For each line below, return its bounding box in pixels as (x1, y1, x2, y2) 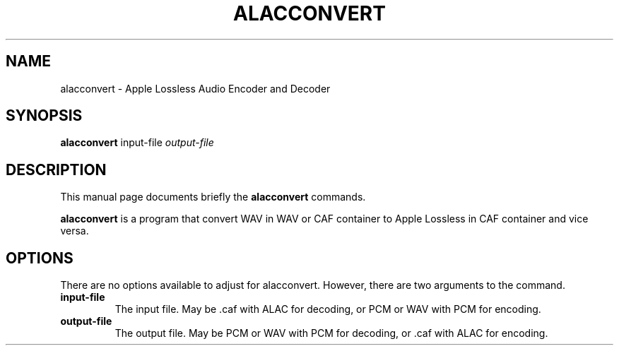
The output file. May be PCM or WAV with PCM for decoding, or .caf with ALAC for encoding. (114, 327, 548, 340)
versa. (60, 225, 89, 237)
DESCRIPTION (6, 160, 107, 179)
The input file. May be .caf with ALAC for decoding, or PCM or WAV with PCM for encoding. (114, 303, 541, 316)
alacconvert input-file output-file (60, 136, 214, 149)
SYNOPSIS (6, 107, 83, 125)
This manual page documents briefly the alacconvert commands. (60, 191, 366, 203)
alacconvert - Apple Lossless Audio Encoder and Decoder (60, 82, 331, 95)
